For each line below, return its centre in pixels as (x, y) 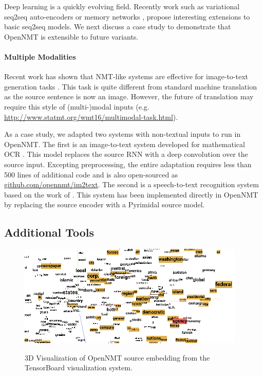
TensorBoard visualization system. (79, 368)
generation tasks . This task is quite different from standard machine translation (130, 86)
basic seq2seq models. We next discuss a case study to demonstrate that (118, 26)
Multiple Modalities (40, 56)
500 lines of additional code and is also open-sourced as (91, 174)
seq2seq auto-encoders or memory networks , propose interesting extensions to (127, 16)
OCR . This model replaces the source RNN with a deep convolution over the (126, 154)
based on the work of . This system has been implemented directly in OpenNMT (131, 194)
